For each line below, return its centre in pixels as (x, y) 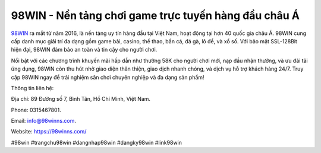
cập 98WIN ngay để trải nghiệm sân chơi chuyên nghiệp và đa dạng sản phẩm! (108, 77)
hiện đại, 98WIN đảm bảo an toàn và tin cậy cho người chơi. (84, 50)
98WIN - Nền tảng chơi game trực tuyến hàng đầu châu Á (155, 15)
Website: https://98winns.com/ (49, 132)
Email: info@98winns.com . (44, 121)
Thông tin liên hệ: (32, 88)
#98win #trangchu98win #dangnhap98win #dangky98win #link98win (97, 142)
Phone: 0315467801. (36, 110)
